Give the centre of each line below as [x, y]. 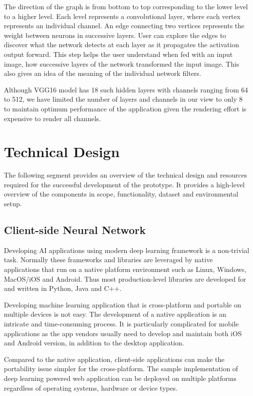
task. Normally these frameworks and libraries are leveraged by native [108, 260]
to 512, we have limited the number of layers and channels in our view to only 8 [123, 99]
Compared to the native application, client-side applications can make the [114, 359]
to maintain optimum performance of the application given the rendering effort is [125, 108]
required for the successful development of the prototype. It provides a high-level [125, 184]
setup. [13, 204]
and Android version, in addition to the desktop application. [94, 343]
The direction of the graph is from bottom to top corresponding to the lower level [126, 6]
